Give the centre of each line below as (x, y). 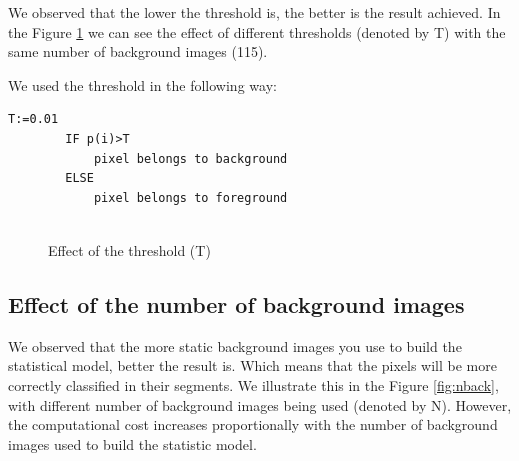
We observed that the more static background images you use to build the (235, 345)
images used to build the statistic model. (132, 443)
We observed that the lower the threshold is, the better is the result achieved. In (254, 12)
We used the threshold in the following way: (142, 84)
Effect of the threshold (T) (129, 249)
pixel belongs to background (190, 158)
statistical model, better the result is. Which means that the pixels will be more (252, 365)
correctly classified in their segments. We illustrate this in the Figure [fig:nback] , (253, 384)
